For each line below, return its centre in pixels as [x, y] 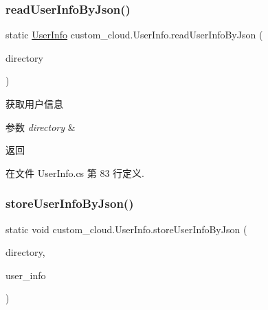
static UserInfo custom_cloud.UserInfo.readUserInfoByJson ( [134, 35]
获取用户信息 [34, 104]
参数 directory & [41, 127]
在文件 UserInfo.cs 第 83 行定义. [75, 172]
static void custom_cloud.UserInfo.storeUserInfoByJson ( [126, 229]
